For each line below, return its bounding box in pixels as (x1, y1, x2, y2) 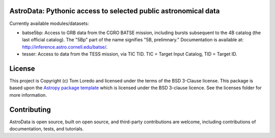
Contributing (9, 105, 51, 114)
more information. (9, 92, 47, 98)
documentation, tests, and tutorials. (9, 126, 84, 132)
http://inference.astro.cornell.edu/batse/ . (22, 44, 108, 50)
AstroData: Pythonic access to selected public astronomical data (9, 7, 220, 15)
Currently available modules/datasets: (9, 20, 89, 26)
